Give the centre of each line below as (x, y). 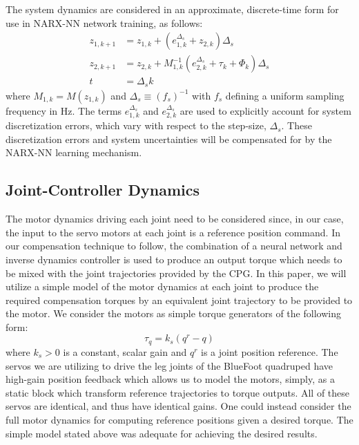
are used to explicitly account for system (265, 110)
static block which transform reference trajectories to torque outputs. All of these (178, 392)
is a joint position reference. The (270, 351)
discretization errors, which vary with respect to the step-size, (136, 125)
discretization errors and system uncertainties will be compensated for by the (169, 139)
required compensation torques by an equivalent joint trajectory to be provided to (179, 300)
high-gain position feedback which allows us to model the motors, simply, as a (170, 379)
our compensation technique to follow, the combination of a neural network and (174, 246)
